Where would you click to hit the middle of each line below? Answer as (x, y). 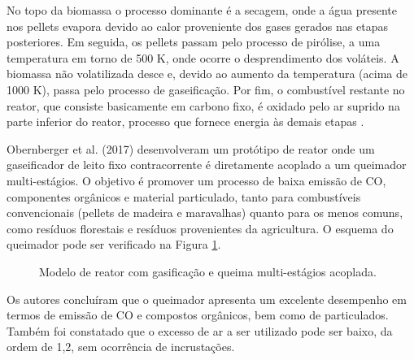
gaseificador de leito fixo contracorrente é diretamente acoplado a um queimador (207, 165)
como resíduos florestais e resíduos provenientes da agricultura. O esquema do (200, 228)
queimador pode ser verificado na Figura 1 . (114, 244)
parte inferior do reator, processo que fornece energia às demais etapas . (185, 121)
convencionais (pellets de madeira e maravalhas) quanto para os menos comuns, (205, 213)
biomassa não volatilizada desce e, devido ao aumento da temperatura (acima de (207, 74)
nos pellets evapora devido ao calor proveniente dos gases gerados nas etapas (197, 26)
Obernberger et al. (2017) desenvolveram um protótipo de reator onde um (191, 148)
